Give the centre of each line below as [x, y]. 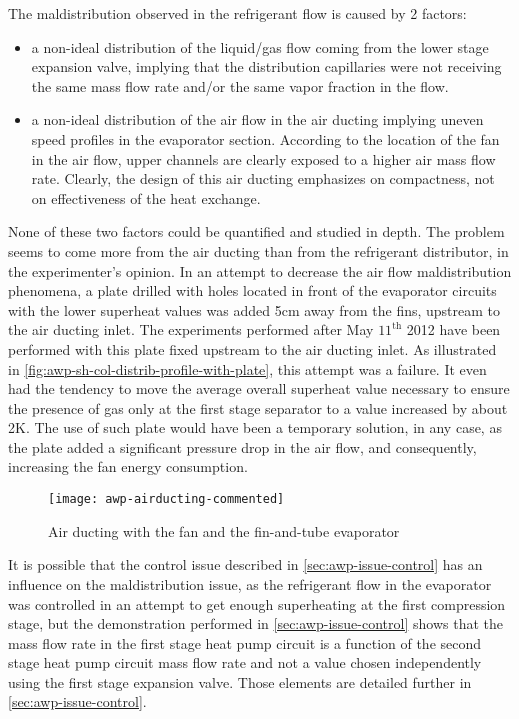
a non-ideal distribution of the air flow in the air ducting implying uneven [257, 119]
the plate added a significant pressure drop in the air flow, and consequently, [242, 446]
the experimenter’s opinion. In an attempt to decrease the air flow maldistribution [260, 270]
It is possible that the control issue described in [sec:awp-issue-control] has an [245, 564]
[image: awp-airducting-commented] [166, 499]
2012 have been [453, 329]
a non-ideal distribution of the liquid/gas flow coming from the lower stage [260, 46]
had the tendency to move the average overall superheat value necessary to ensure [259, 388]
